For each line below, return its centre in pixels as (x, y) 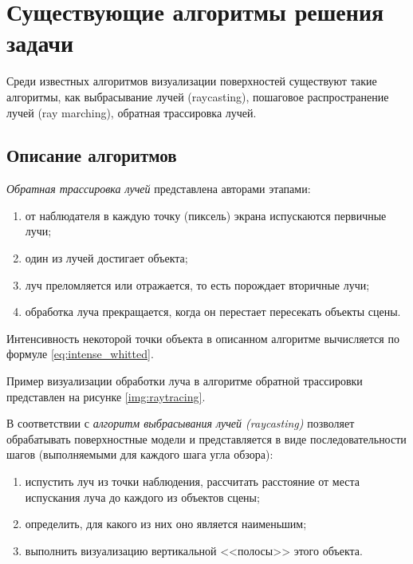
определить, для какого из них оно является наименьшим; (166, 524)
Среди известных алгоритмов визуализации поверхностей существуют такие (192, 81)
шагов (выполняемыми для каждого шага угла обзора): (140, 454)
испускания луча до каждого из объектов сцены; (142, 497)
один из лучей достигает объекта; (106, 258)
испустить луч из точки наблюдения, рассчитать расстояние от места (192, 481)
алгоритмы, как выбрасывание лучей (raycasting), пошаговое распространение (198, 96)
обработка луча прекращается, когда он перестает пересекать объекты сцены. (213, 312)
